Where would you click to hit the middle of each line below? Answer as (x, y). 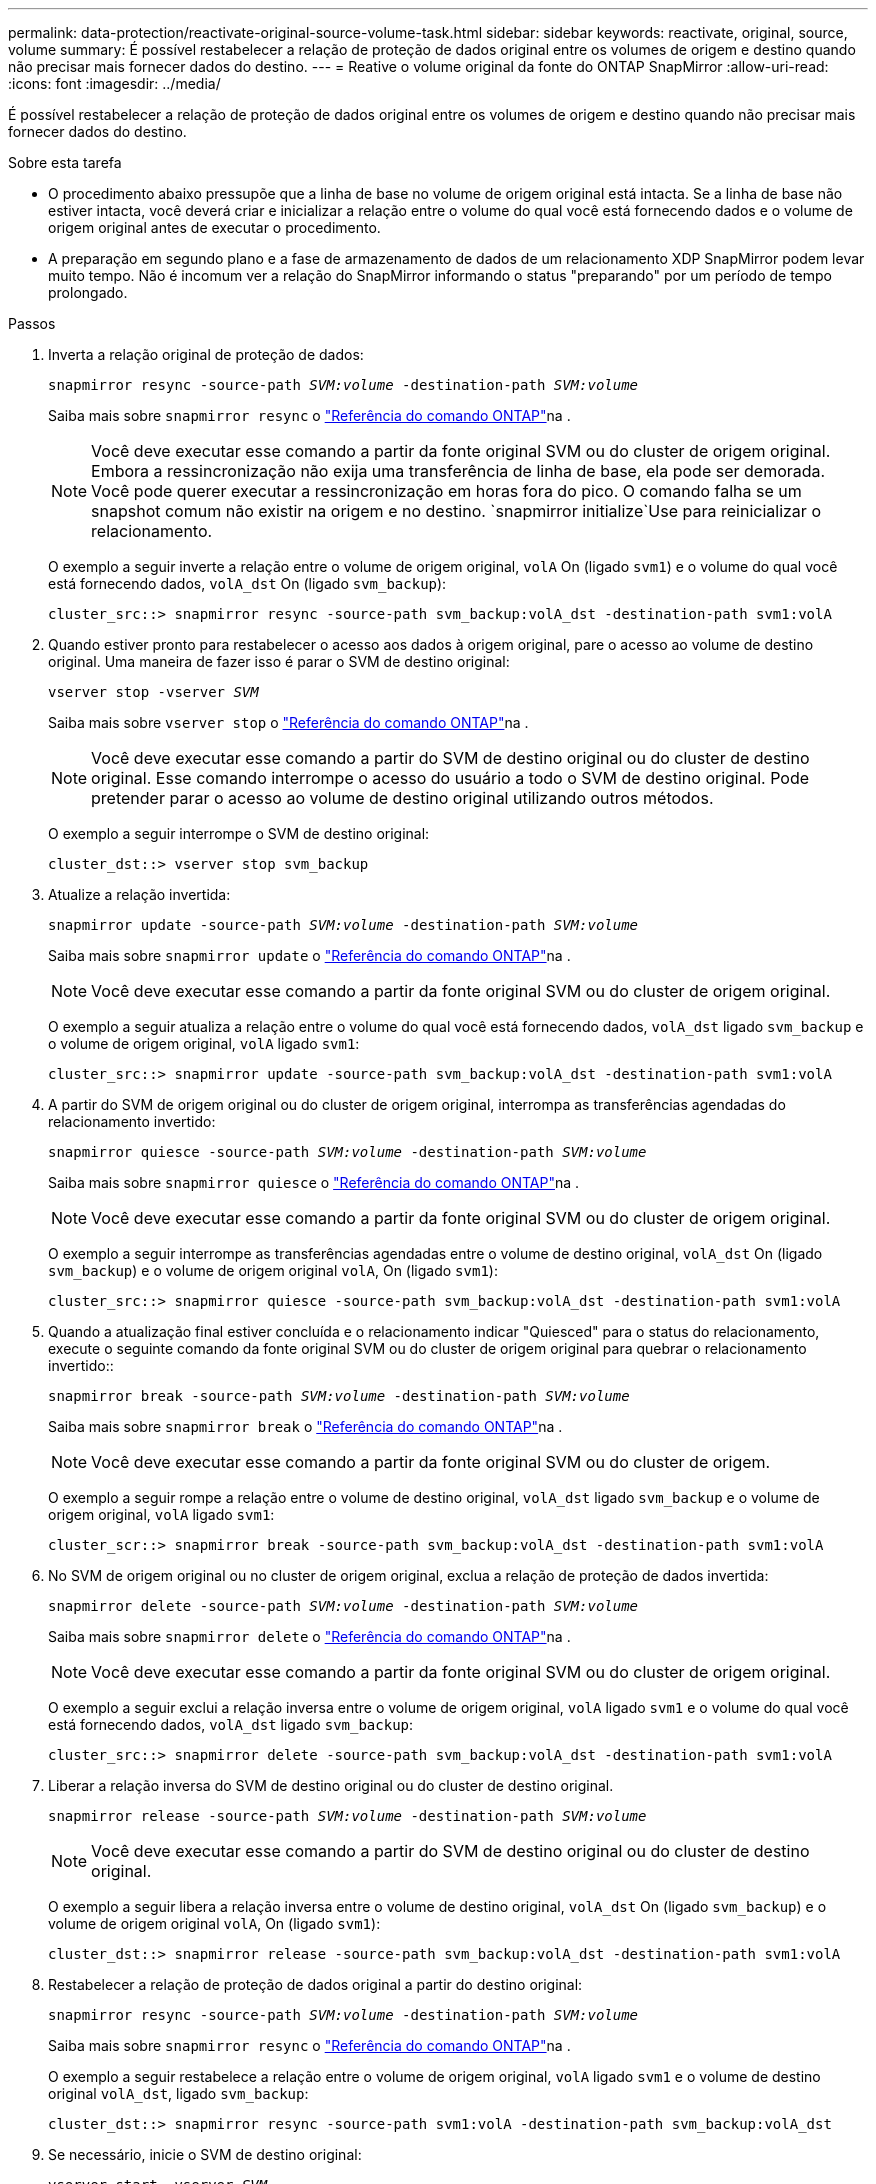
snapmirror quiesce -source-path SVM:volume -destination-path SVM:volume (347, 1152)
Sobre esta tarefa (65, 162)
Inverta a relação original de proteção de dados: (206, 354)
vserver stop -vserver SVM (153, 692)
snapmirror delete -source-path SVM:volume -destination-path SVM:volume (343, 1606)
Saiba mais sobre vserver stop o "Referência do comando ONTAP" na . (288, 722)
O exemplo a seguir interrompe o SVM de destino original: (239, 833)
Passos (32, 323)
